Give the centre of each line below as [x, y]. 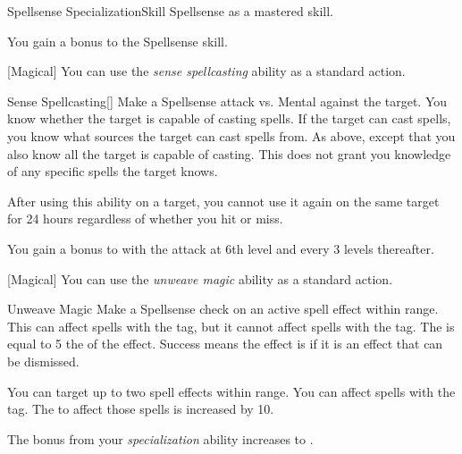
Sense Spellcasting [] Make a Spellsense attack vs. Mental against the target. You [227, 101]
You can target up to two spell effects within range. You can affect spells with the [231, 391]
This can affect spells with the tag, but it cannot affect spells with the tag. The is [231, 326]
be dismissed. [43, 361]
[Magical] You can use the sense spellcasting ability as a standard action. [206, 71]
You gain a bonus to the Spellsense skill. [118, 41]
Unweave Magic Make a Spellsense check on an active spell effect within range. [223, 309]
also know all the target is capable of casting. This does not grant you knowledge [229, 153]
